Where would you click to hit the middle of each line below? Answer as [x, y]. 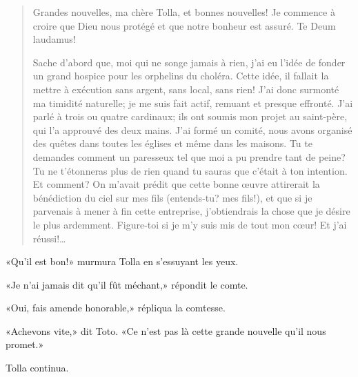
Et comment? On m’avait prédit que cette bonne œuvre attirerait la [176, 184]
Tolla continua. [37, 368]
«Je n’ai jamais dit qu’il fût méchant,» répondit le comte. [127, 284]
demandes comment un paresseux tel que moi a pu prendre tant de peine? [189, 156]
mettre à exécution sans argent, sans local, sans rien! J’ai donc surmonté [186, 89]
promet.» [25, 344]
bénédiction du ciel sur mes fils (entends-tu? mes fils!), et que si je [172, 197]
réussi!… [49, 238]
